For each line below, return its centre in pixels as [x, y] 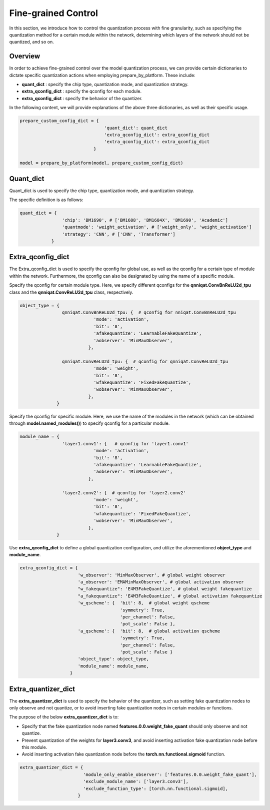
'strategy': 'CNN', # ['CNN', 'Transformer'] [118, 234]
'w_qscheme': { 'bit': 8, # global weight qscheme [144, 603]
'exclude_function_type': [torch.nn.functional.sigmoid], [155, 788]
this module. [34, 747]
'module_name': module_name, [113, 666]
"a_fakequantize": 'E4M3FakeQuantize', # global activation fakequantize [170, 596]
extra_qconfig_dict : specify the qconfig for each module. [82, 91]
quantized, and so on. [32, 42]
